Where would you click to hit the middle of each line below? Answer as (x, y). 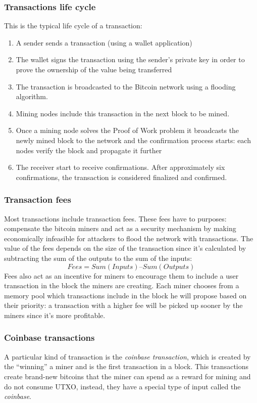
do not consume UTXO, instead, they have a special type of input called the (122, 386)
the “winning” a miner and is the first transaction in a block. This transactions (126, 366)
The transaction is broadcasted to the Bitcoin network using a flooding (126, 86)
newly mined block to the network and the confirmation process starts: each (133, 140)
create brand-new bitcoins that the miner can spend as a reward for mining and (127, 376)
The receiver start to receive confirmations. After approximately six (120, 167)
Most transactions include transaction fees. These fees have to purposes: (115, 218)
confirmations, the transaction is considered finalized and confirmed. (121, 177)
